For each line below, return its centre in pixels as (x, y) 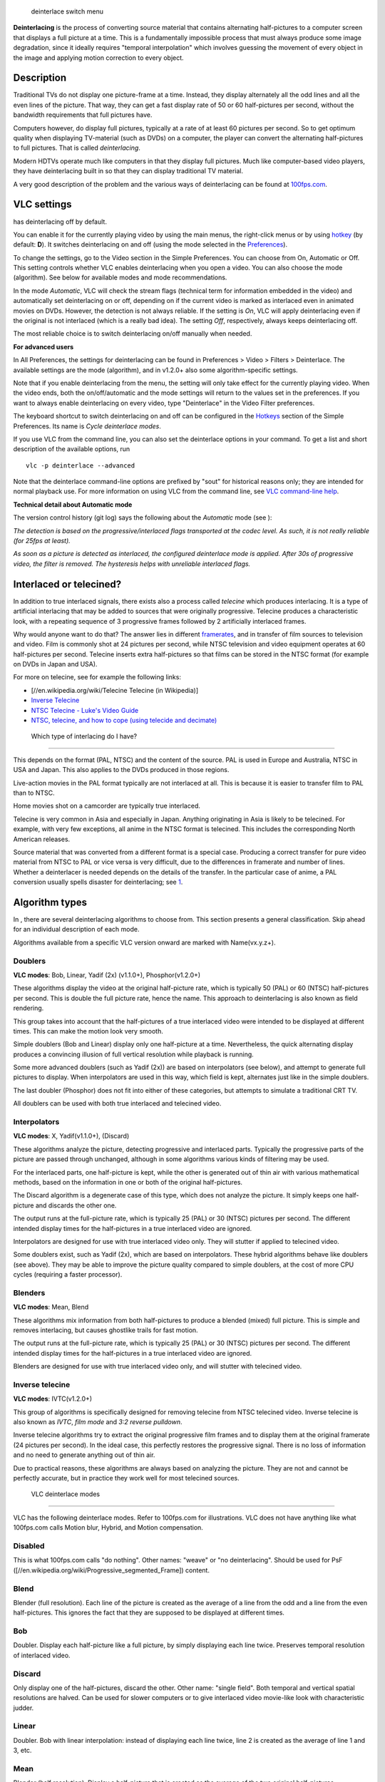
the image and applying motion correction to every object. (99, 58)
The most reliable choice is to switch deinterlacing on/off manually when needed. (133, 334)
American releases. (42, 839)
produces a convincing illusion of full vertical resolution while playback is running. (134, 1054)
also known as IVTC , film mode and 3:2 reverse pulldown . (98, 1422)
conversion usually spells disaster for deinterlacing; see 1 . (98, 882)
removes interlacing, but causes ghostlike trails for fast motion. (106, 1330)
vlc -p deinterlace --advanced (81, 465)
